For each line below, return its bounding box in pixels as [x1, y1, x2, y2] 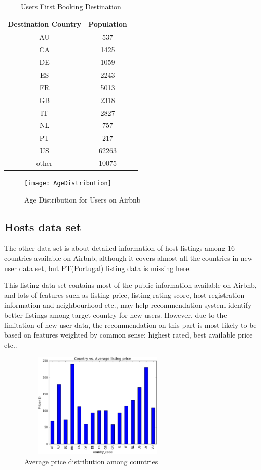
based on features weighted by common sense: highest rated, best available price [4, 329, 253, 340]
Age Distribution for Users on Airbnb [24, 194, 141, 205]
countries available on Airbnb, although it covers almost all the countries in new [4, 253, 253, 263]
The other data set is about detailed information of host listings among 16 [4, 243, 235, 253]
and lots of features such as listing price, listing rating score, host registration [4, 289, 245, 300]
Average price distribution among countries [24, 456, 158, 466]
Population [88, 18, 127, 29]
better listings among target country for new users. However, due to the [4, 309, 227, 320]
